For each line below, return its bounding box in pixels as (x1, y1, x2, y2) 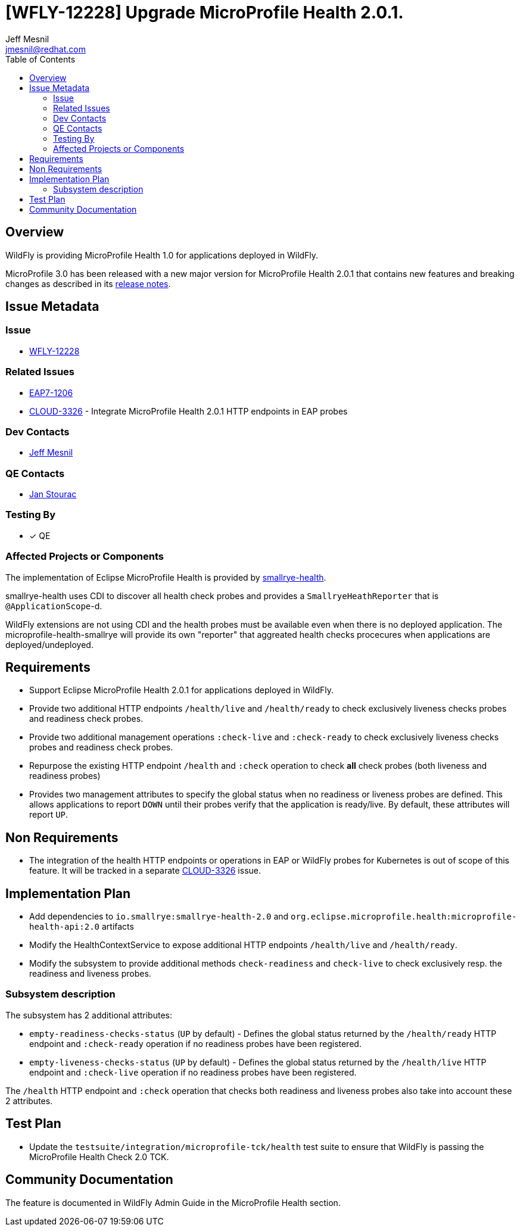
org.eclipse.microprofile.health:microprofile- (291, 912, 517, 922)
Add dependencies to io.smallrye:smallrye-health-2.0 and (29, 911, 289, 922)
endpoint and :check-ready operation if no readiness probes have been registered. (29, 1038, 362, 1049)
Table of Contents (5, 54, 76, 64)
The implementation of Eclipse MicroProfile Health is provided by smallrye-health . (5, 572, 326, 582)
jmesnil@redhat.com (5, 43, 86, 54)
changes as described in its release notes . (5, 278, 171, 289)
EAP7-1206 (29, 387, 73, 398)
